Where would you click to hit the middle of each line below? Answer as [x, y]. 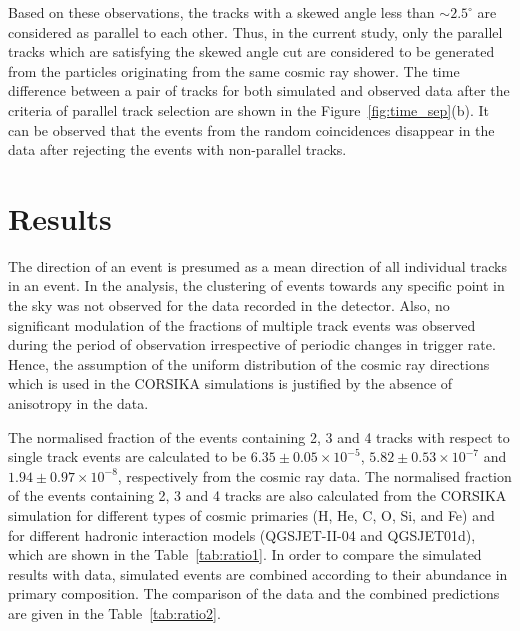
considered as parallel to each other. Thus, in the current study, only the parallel [255, 31]
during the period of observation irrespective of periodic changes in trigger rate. [252, 344]
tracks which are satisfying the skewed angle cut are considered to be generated [251, 51]
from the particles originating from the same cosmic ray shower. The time [234, 70]
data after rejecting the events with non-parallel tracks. [177, 149]
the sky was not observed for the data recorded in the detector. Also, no [229, 305]
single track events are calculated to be [127, 456]
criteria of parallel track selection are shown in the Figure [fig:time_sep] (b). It [248, 109]
